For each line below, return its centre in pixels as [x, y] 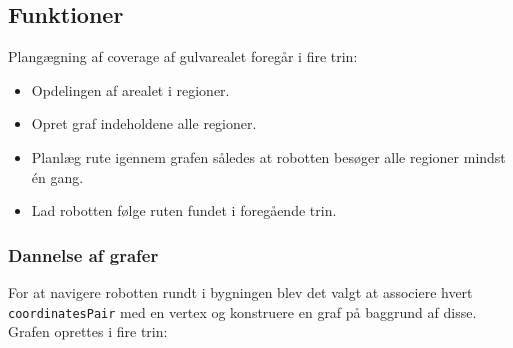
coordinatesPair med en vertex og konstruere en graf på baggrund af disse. [242, 311]
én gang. [57, 176]
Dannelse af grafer [83, 254]
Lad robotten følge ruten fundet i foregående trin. [184, 210]
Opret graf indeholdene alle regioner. [144, 123]
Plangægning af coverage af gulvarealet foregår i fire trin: [183, 56]
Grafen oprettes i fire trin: [88, 331]
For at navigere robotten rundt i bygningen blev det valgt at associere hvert [240, 291]
